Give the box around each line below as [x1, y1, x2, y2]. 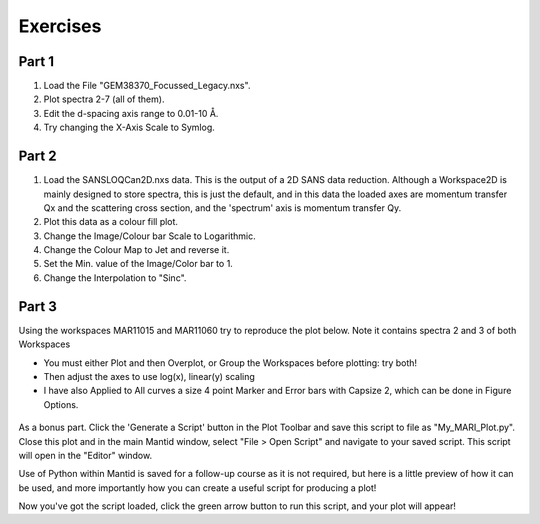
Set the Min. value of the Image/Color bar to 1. [43, 258, 234, 270]
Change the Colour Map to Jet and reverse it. [43, 244, 230, 256]
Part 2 [18, 148, 57, 165]
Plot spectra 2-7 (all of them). [43, 93, 165, 105]
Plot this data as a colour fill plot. [43, 216, 179, 228]
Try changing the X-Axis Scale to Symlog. [43, 121, 215, 134]
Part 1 [18, 53, 55, 70]
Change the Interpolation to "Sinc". [43, 271, 187, 284]
